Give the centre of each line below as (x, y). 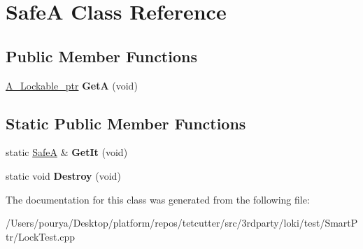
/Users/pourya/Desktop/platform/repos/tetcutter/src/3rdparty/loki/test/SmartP (182, 223)
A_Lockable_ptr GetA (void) (72, 85)
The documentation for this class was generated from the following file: (158, 199)
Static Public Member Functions (126, 123)
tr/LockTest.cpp (41, 236)
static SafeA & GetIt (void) (67, 152)
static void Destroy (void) (63, 175)
